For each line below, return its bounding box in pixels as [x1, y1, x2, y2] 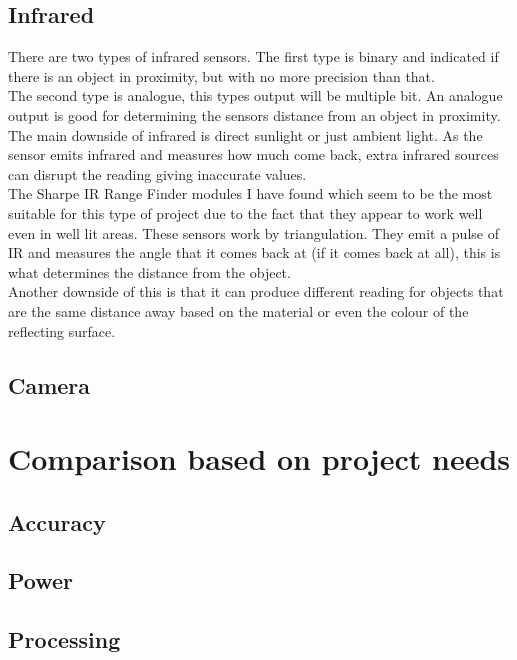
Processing [8, 624, 121, 655]
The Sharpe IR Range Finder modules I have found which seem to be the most [8, 183, 493, 204]
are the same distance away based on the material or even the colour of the [8, 300, 469, 321]
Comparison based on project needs [8, 438, 511, 479]
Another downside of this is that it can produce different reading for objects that [8, 281, 504, 302]
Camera [8, 369, 91, 400]
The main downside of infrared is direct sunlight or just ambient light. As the [8, 124, 483, 145]
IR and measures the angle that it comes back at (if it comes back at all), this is [8, 242, 501, 263]
